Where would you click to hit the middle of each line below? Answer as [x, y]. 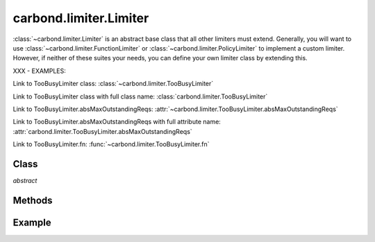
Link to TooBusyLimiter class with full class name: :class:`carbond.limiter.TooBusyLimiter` [140, 96]
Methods [33, 200]
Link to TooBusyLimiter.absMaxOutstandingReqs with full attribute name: [117, 122]
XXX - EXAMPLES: [39, 71]
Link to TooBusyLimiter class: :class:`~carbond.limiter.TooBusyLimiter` [113, 84]
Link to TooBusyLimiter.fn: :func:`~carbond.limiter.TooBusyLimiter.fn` [111, 144]
